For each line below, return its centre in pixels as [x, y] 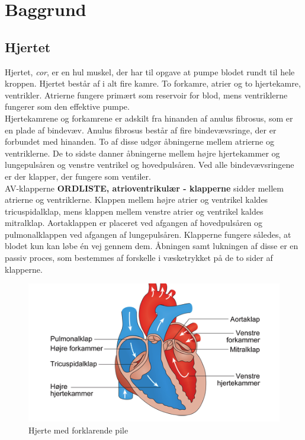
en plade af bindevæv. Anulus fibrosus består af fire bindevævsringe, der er [141, 130]
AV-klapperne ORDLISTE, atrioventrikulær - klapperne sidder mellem [144, 188]
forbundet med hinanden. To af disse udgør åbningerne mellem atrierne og [139, 141]
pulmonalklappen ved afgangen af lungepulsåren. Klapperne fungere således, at [148, 234]
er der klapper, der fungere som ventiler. [78, 176]
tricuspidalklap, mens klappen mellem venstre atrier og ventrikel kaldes [134, 211]
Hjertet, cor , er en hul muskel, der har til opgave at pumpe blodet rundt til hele [150, 71]
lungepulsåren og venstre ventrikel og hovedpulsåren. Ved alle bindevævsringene [150, 165]
